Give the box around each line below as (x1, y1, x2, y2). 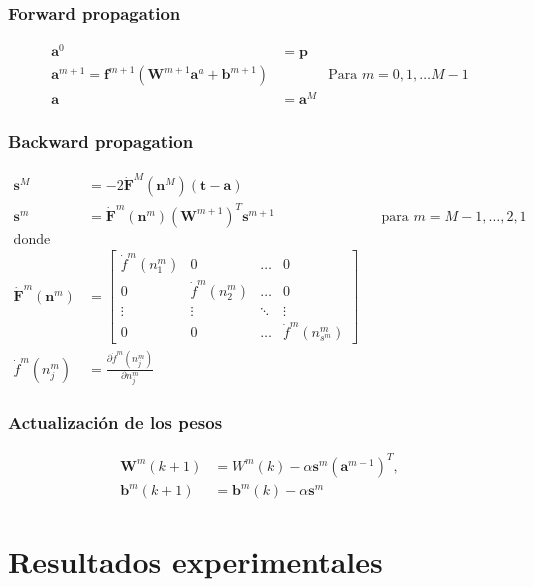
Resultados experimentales (8, 540, 383, 581)
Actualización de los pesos (8, 410, 223, 435)
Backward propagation (8, 129, 194, 154)
